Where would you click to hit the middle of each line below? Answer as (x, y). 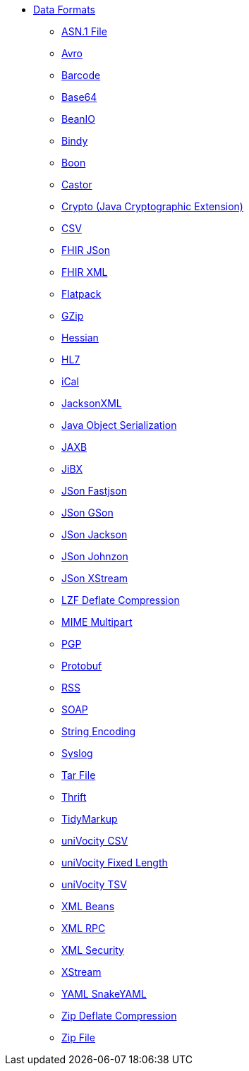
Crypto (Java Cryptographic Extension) (152, 206)
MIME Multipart (97, 622)
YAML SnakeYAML (104, 994)
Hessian (80, 338)
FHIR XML (85, 272)
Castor (77, 184)
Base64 (79, 97)
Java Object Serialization (119, 425)
